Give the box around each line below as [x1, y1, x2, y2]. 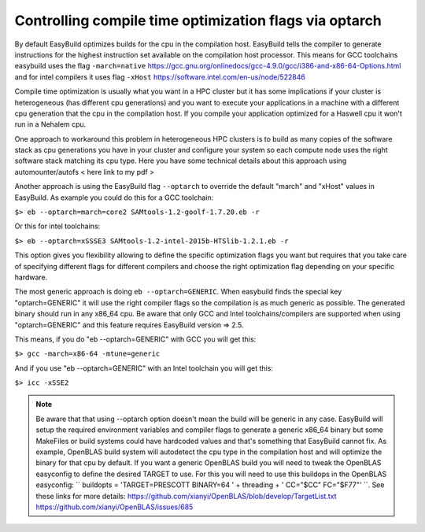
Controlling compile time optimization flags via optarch [14, 12, 382, 29]
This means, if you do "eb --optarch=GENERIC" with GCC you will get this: [14, 334, 257, 344]
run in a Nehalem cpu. [14, 120, 87, 129]
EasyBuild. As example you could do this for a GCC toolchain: [14, 193, 214, 202]
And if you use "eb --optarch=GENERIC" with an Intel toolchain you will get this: [14, 363, 273, 373]
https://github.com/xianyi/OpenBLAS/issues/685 [35, 502, 194, 512]
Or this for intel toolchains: [14, 221, 101, 231]
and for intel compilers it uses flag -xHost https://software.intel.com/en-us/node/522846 [14, 72, 306, 82]
